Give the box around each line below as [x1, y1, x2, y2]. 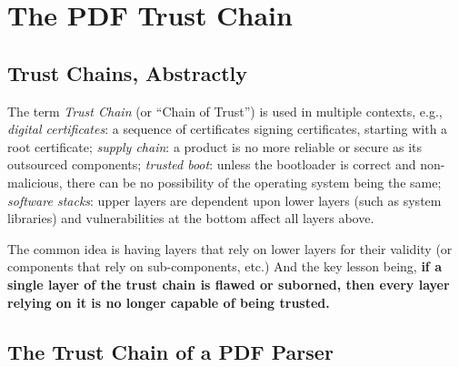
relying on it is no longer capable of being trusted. [7, 292, 330, 311]
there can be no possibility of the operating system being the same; [66, 172, 442, 191]
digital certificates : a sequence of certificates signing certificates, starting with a [7, 119, 448, 138]
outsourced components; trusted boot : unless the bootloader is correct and [7, 155, 416, 174]
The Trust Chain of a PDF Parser [7, 337, 334, 365]
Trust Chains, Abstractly [7, 58, 247, 87]
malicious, [7, 172, 63, 191]
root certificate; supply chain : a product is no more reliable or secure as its [7, 137, 422, 156]
